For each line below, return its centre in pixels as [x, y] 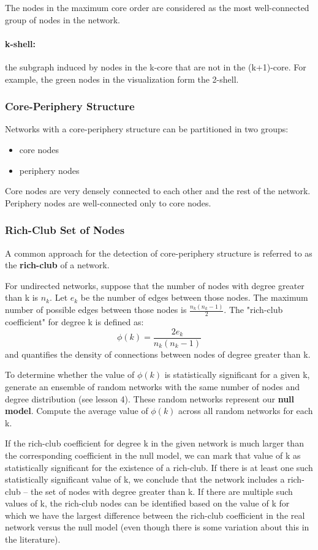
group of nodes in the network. [63, 19]
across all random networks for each [246, 411]
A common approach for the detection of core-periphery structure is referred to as [159, 253]
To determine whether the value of [70, 375]
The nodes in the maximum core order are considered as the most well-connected [157, 7]
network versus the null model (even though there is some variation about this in [157, 527]
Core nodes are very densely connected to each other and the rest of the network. [158, 191]
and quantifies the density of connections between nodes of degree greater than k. [158, 354]
